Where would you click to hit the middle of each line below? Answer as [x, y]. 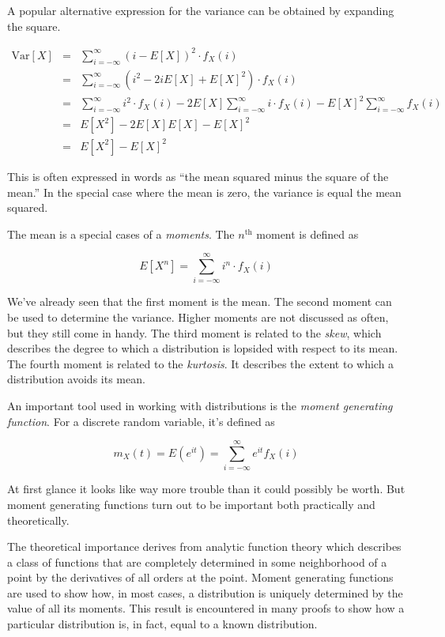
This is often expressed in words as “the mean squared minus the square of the [198, 176]
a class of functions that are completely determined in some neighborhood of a [197, 562]
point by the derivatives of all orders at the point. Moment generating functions [200, 577]
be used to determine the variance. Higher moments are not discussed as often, [198, 317]
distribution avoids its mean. [76, 379]
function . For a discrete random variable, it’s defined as [141, 421]
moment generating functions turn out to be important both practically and [191, 504]
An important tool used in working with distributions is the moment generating [200, 405]
